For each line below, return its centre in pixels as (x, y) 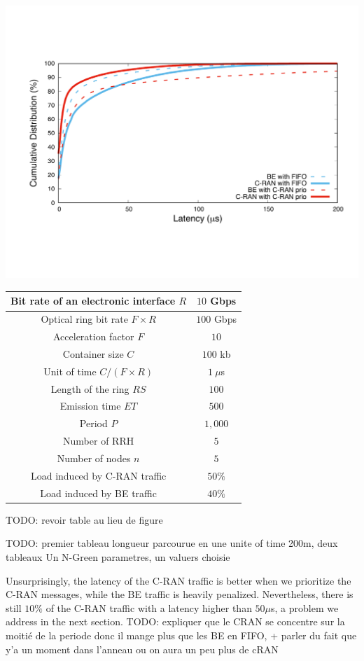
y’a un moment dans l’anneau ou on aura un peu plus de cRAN (142, 649)
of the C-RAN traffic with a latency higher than (149, 607)
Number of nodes (94, 458)
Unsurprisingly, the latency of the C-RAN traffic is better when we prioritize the (178, 580)
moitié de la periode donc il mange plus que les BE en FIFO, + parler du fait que (181, 635)
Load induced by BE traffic (98, 493)
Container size (93, 353)
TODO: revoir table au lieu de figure (84, 519)
